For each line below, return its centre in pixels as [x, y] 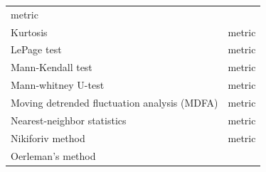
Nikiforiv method [48, 138]
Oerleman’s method [53, 155]
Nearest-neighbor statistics [69, 120]
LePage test [36, 49]
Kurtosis [29, 32]
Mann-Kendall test [52, 67]
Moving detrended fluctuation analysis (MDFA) [115, 102]
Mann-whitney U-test [58, 85]
